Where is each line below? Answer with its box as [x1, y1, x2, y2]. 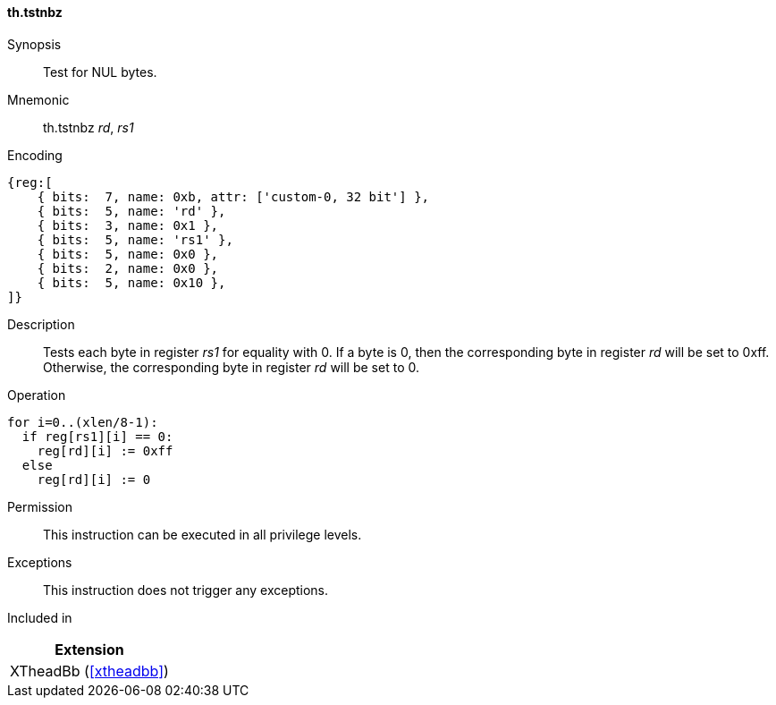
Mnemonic [7, 91, 70, 107]
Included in [7, 609, 72, 625]
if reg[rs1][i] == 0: [21, 429, 173, 444]
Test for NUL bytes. [43, 64, 157, 80]
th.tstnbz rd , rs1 [43, 119, 134, 135]
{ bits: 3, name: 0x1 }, [37, 217, 219, 233]
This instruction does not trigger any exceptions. [43, 582, 329, 598]
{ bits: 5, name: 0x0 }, [37, 246, 219, 261]
